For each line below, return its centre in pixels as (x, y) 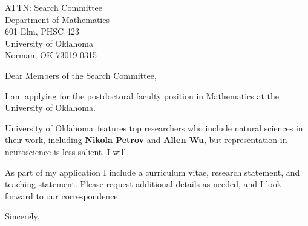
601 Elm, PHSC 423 (42, 31)
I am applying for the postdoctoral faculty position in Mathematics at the (142, 95)
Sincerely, (22, 216)
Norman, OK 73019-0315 (51, 55)
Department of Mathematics (57, 19)
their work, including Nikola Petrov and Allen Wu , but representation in (146, 140)
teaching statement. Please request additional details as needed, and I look (143, 184)
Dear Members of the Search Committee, (81, 75)
